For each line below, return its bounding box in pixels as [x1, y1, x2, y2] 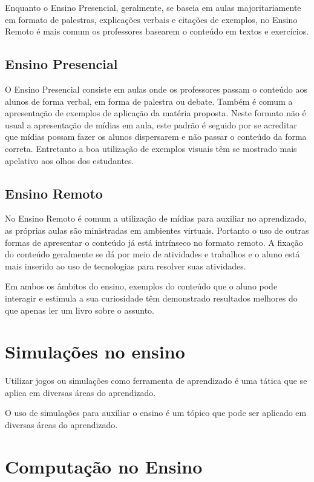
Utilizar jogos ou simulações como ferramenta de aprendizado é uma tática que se [5, 374, 307, 387]
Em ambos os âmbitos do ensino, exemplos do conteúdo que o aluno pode [5, 280, 278, 292]
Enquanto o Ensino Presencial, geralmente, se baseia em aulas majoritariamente [5, 1, 301, 13]
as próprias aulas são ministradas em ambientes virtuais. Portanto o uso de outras [5, 223, 309, 236]
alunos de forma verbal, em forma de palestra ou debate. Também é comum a [5, 94, 293, 107]
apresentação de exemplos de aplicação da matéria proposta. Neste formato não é [5, 107, 306, 119]
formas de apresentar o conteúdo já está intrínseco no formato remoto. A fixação [5, 236, 303, 248]
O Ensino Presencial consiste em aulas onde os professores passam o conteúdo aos [5, 82, 307, 95]
